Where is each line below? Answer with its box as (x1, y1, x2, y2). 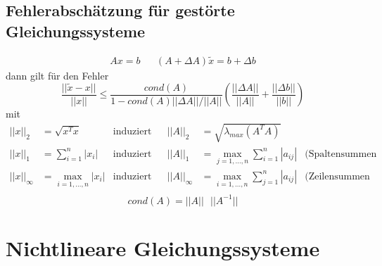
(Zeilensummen (305, 171, 370, 182)
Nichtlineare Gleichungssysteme (6, 233, 320, 262)
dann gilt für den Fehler (6, 68, 109, 82)
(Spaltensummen (305, 148, 377, 159)
